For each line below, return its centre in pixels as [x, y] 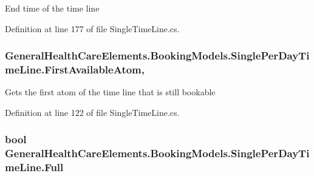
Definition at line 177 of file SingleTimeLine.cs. [92, 28]
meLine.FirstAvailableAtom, [75, 69]
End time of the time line [52, 8]
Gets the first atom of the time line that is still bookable [110, 92]
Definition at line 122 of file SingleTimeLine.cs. [92, 112]
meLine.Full [34, 167]
